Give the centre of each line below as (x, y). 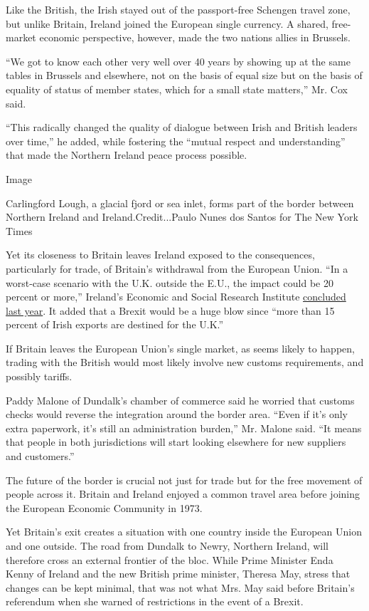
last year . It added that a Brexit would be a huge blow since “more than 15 (170, 310)
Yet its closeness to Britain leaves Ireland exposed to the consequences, (160, 255)
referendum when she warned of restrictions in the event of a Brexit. (155, 601)
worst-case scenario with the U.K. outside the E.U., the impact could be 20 (170, 282)
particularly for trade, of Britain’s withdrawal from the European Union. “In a (177, 268)
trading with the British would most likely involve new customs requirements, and (185, 362)
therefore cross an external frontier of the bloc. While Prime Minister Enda (170, 559)
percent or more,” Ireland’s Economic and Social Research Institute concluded (176, 297)
